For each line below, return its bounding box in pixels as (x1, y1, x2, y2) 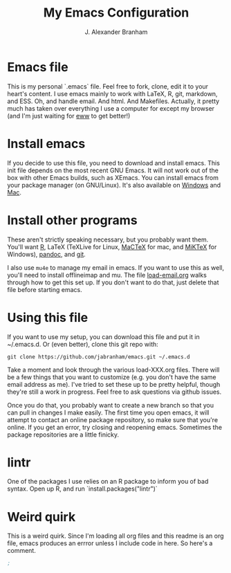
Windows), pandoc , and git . (7, 250, 86, 258)
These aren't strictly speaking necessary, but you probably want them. (7, 235, 209, 244)
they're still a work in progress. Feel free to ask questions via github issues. (7, 388, 222, 396)
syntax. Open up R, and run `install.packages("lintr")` (7, 484, 158, 493)
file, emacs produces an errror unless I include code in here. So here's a (7, 539, 213, 547)
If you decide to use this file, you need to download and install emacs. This (7, 158, 220, 167)
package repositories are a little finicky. (7, 430, 120, 439)
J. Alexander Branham (84, 28, 148, 36)
